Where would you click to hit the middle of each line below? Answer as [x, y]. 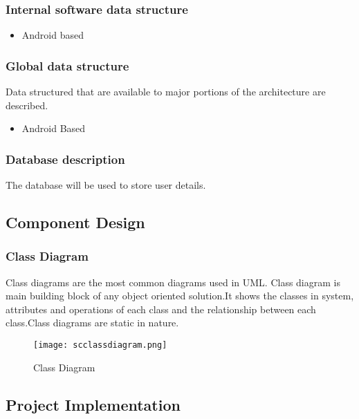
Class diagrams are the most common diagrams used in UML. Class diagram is [173, 282]
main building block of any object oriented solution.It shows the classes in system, [180, 296]
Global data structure [67, 65]
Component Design [75, 222]
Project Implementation [93, 404]
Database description [65, 159]
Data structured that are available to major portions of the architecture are [166, 92]
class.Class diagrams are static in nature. [92, 323]
